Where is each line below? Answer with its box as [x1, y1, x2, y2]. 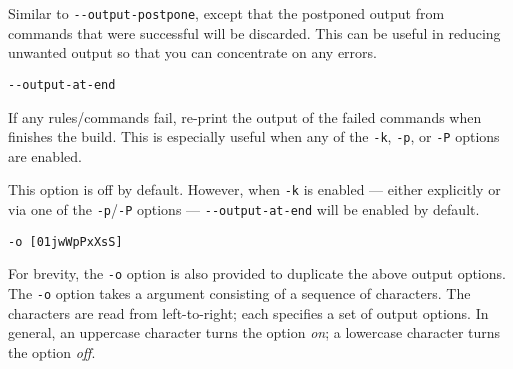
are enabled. [8, 145, 82, 166]
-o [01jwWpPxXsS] [8, 234, 123, 249]
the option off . [8, 341, 96, 362]
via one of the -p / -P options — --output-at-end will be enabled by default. [8, 199, 480, 219]
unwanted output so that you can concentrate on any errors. [8, 42, 377, 63]
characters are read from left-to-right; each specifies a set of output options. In [8, 302, 489, 323]
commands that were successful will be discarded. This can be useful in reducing [8, 22, 501, 43]
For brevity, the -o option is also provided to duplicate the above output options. [8, 263, 506, 284]
